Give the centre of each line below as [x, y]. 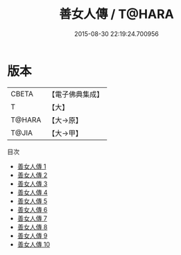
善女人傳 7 [32, 218]
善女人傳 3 [32, 184]
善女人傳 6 [32, 209]
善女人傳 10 [34, 244]
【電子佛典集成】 [76, 94]
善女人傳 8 [32, 227]
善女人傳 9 [32, 236]
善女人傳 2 [32, 175]
